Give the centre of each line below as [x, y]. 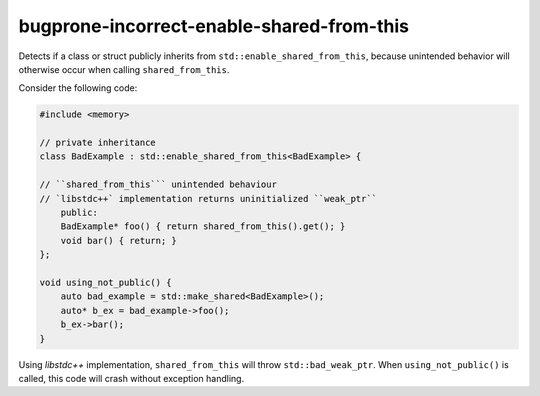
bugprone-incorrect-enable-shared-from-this [214, 26]
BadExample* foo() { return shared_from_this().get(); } [203, 226]
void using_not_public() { [105, 282]
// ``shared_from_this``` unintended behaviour [158, 184]
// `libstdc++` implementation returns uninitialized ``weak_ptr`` [208, 198]
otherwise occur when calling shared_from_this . [124, 69]
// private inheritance [98, 143]
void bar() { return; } [118, 240]
